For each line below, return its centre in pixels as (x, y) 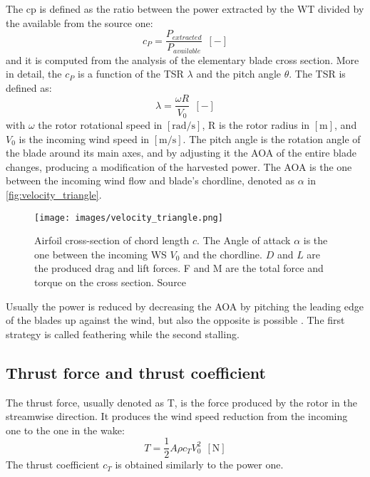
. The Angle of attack (244, 240)
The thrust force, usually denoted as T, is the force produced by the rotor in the (181, 402)
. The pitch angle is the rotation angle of (272, 138)
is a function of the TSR (131, 74)
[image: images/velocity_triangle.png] (129, 217)
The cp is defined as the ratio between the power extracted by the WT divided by (185, 9)
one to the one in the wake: (65, 430)
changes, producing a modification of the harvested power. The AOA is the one (179, 166)
